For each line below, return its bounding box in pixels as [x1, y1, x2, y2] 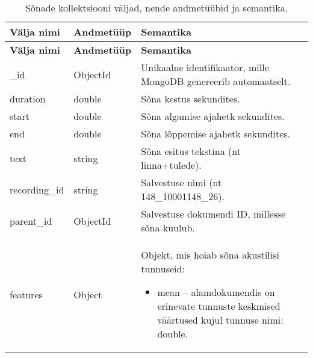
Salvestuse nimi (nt [141, 175, 222, 189]
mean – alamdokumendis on [157, 285, 275, 299]
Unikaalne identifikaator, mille [141, 60, 269, 74]
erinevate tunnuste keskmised [157, 299, 280, 313]
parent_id [10, 213, 52, 228]
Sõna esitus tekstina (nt [141, 144, 241, 158]
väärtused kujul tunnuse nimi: [157, 313, 284, 327]
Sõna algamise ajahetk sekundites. [141, 109, 285, 123]
